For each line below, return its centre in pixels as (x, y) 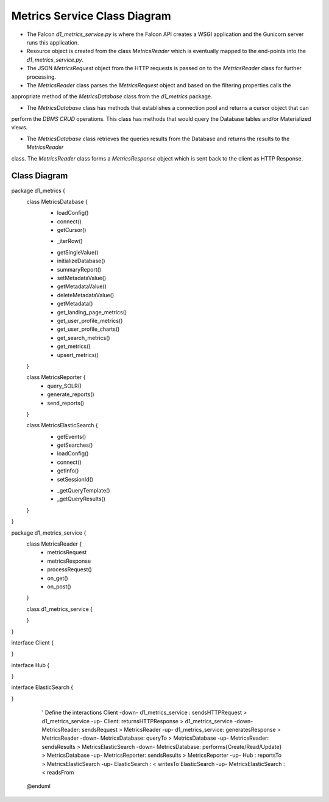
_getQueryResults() (81, 499)
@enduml (39, 786)
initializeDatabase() (81, 261)
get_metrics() (74, 346)
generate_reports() (71, 394)
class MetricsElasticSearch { (62, 425)
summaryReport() (79, 269)
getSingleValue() (78, 252)
